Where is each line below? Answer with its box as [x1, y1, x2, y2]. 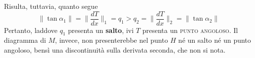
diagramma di [4, 35, 46, 45]
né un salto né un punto [178, 35, 251, 45]
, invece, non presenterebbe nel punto [55, 35, 168, 45]
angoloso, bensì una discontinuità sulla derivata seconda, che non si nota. [4, 45, 226, 55]
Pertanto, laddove [4, 25, 57, 35]
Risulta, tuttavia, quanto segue [4, 1, 98, 11]
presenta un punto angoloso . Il [142, 25, 238, 35]
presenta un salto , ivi [68, 25, 134, 35]
